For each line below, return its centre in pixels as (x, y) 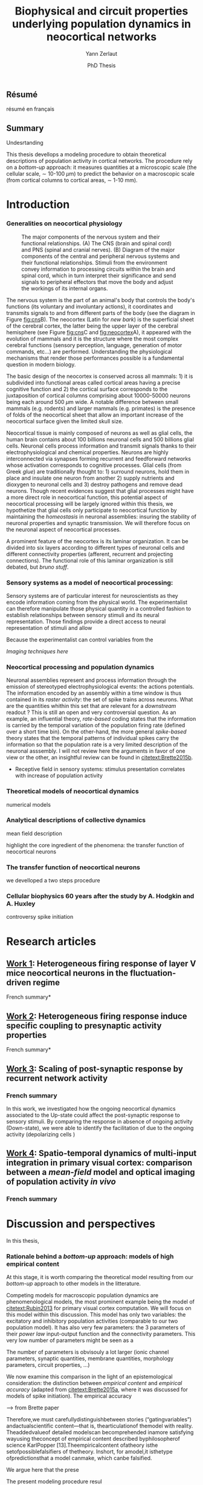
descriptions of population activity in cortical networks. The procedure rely (99, 161)
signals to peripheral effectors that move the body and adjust (97, 282)
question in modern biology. (41, 364)
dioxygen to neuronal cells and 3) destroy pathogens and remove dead (95, 484)
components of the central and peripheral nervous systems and (101, 256)
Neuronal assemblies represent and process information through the (92, 680)
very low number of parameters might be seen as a (70, 1340)
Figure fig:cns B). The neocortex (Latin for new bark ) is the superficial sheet (100, 319)
